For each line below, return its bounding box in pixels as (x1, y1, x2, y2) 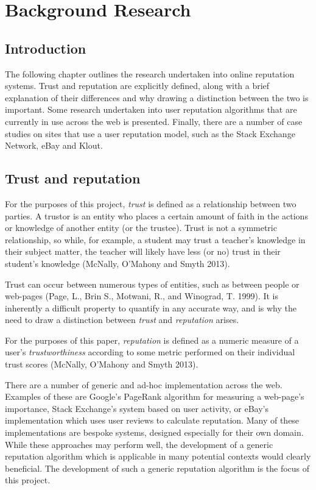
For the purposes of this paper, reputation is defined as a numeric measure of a (5, 333, 299, 346)
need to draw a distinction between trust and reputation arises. (5, 313, 239, 326)
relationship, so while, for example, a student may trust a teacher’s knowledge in (5, 233, 306, 246)
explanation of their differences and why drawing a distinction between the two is (5, 91, 309, 104)
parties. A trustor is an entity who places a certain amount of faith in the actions (5, 209, 308, 222)
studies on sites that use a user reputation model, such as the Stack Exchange (5, 127, 295, 140)
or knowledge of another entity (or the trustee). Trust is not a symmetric (5, 221, 277, 234)
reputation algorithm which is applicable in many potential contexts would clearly (5, 450, 311, 463)
